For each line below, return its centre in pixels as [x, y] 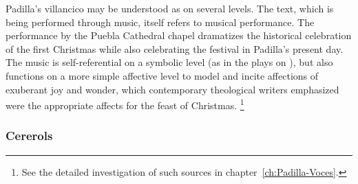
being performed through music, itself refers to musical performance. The [160, 22]
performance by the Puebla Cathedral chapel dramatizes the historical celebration [179, 35]
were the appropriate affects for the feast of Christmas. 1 [125, 104]
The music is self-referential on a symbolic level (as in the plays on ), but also [169, 62]
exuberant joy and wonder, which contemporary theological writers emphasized [172, 89]
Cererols [29, 136]
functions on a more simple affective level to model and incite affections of [162, 75]
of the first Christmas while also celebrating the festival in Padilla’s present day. [175, 48]
